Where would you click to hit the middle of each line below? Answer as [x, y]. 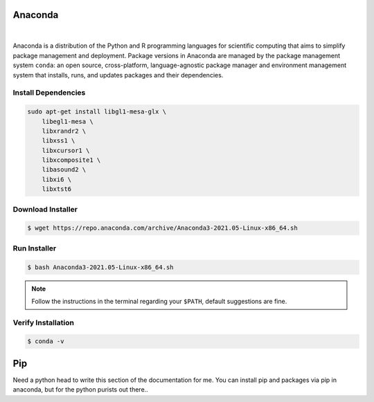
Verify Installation [43, 322]
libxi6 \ [57, 179]
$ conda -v [46, 341]
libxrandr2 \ [64, 131]
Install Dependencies [49, 93]
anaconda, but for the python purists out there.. [80, 390]
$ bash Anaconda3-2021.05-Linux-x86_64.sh [100, 267]
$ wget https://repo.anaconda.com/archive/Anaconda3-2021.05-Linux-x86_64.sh [162, 228]
